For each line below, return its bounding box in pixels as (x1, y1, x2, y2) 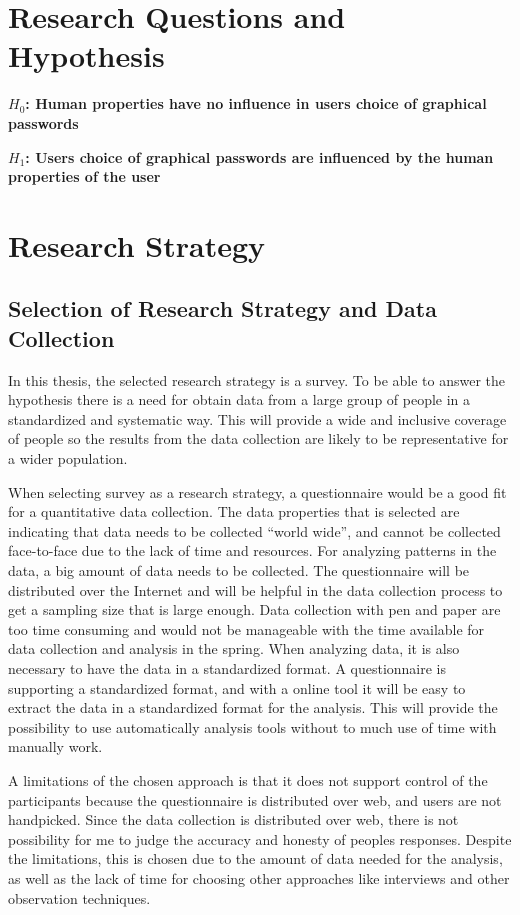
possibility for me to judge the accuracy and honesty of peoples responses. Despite (8, 828, 512, 849)
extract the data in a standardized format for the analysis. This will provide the (8, 697, 498, 718)
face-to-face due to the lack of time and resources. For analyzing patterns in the (8, 540, 497, 561)
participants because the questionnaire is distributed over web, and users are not (8, 789, 502, 810)
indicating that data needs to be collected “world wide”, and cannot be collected (8, 520, 501, 541)
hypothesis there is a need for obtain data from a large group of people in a (8, 389, 471, 410)
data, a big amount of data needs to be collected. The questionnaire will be (8, 560, 470, 580)
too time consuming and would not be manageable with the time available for (8, 618, 485, 639)
